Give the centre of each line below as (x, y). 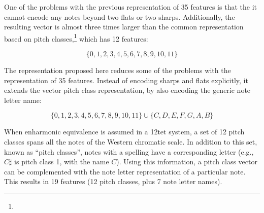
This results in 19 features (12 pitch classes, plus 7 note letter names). (113, 181)
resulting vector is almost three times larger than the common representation (124, 27)
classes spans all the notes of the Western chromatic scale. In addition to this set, (131, 141)
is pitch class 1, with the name (62, 162)
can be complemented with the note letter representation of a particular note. (125, 171)
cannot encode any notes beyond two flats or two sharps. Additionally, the (120, 16)
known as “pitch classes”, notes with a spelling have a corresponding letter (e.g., (129, 151)
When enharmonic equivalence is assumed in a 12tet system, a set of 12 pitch (124, 132)
